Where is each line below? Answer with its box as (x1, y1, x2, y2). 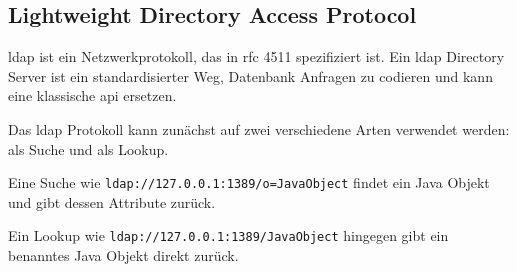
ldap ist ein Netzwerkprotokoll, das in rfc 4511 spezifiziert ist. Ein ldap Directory (8, 46, 505, 67)
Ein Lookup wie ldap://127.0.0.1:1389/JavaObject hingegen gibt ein (8, 225, 449, 246)
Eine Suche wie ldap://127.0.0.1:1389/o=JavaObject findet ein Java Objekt (8, 172, 490, 193)
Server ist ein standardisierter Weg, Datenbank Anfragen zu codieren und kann (8, 65, 493, 86)
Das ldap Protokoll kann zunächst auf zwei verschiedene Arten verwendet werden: (8, 118, 510, 139)
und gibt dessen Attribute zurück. (8, 191, 216, 212)
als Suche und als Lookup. (8, 138, 169, 159)
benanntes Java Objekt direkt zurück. (8, 245, 239, 266)
